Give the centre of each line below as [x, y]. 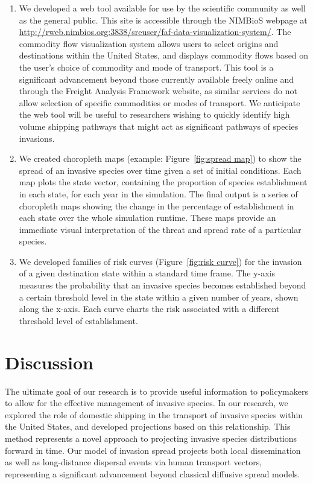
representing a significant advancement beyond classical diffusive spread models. [153, 473]
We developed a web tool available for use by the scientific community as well [162, 8]
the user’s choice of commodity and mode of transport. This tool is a [146, 67]
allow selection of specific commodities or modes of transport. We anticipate [160, 102]
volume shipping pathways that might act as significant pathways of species [159, 126]
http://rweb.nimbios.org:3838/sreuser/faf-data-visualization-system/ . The [155, 32]
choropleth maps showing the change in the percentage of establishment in [156, 205]
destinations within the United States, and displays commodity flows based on [164, 55]
